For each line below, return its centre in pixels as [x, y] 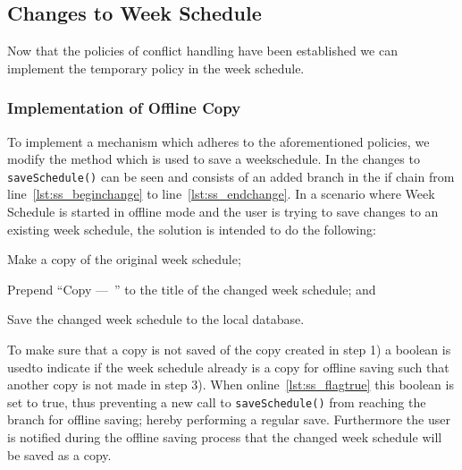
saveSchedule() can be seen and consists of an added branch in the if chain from [231, 176]
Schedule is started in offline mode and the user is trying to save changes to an [223, 212]
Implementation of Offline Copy [124, 108]
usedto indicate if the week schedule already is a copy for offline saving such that [228, 367]
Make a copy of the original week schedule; [124, 259]
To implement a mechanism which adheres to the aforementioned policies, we [218, 141]
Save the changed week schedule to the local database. [156, 319]
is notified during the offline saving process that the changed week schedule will [225, 437]
